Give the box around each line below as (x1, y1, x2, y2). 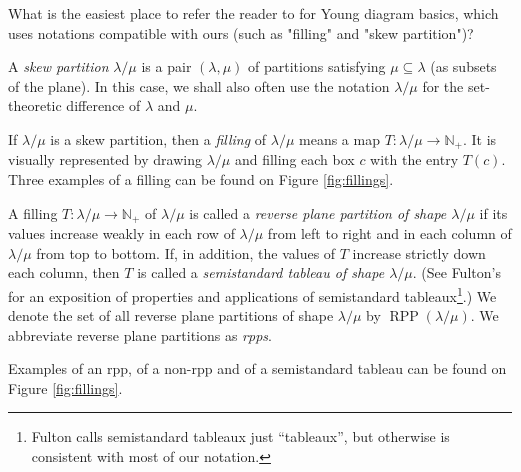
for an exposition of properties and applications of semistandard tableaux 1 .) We (8, 282, 497, 306)
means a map (299, 128, 380, 149)
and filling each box (234, 149, 355, 170)
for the (422, 75, 464, 96)
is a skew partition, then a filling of (50, 128, 267, 149)
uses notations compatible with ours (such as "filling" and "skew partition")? (8, 22, 474, 43)
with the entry (370, 149, 459, 170)
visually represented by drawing (8, 149, 202, 170)
